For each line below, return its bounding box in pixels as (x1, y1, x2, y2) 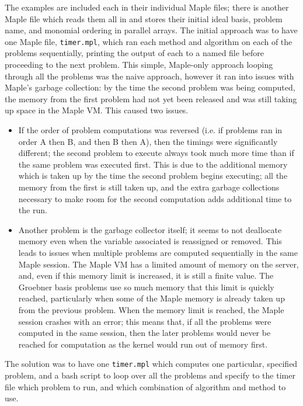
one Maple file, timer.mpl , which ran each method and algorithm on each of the (5, 35, 292, 47)
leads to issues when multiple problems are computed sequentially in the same (18, 246, 298, 258)
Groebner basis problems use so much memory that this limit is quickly (18, 280, 274, 293)
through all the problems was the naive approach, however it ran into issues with (5, 70, 294, 82)
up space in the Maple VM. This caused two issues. (5, 104, 189, 116)
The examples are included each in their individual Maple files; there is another (5, 1, 289, 13)
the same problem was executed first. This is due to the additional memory (18, 158, 288, 170)
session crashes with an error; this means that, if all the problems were (18, 315, 271, 327)
